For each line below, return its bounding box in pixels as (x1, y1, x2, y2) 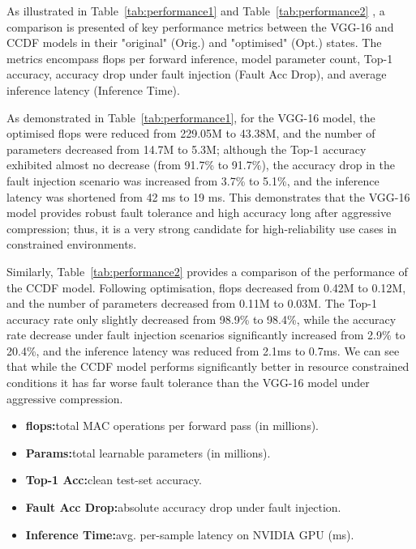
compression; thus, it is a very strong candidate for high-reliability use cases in (6, 219, 397, 236)
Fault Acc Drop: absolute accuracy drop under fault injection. (25, 499, 341, 516)
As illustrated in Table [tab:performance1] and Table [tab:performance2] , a (6, 2, 385, 19)
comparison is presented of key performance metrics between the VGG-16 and (6, 18, 394, 35)
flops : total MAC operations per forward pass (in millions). (25, 417, 320, 434)
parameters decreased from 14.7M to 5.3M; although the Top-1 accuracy (6, 140, 367, 157)
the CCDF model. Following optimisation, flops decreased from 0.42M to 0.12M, (6, 279, 406, 296)
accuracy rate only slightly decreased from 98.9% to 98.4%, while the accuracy (6, 310, 397, 327)
